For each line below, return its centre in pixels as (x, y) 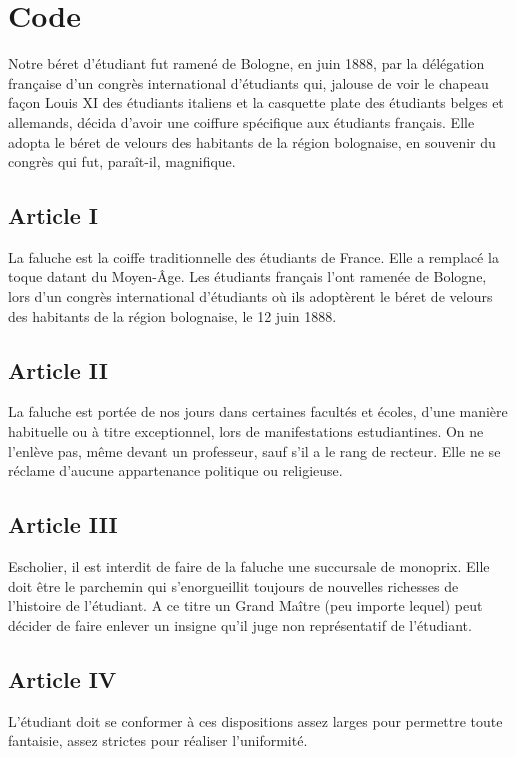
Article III (63, 524)
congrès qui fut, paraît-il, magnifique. (122, 161)
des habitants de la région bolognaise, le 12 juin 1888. (172, 315)
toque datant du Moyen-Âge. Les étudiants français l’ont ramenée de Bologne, (247, 276)
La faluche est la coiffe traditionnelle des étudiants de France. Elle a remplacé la (253, 256)
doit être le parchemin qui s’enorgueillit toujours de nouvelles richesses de (233, 585)
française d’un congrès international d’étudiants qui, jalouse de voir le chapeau (248, 82)
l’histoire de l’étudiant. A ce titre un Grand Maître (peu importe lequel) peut (245, 605)
